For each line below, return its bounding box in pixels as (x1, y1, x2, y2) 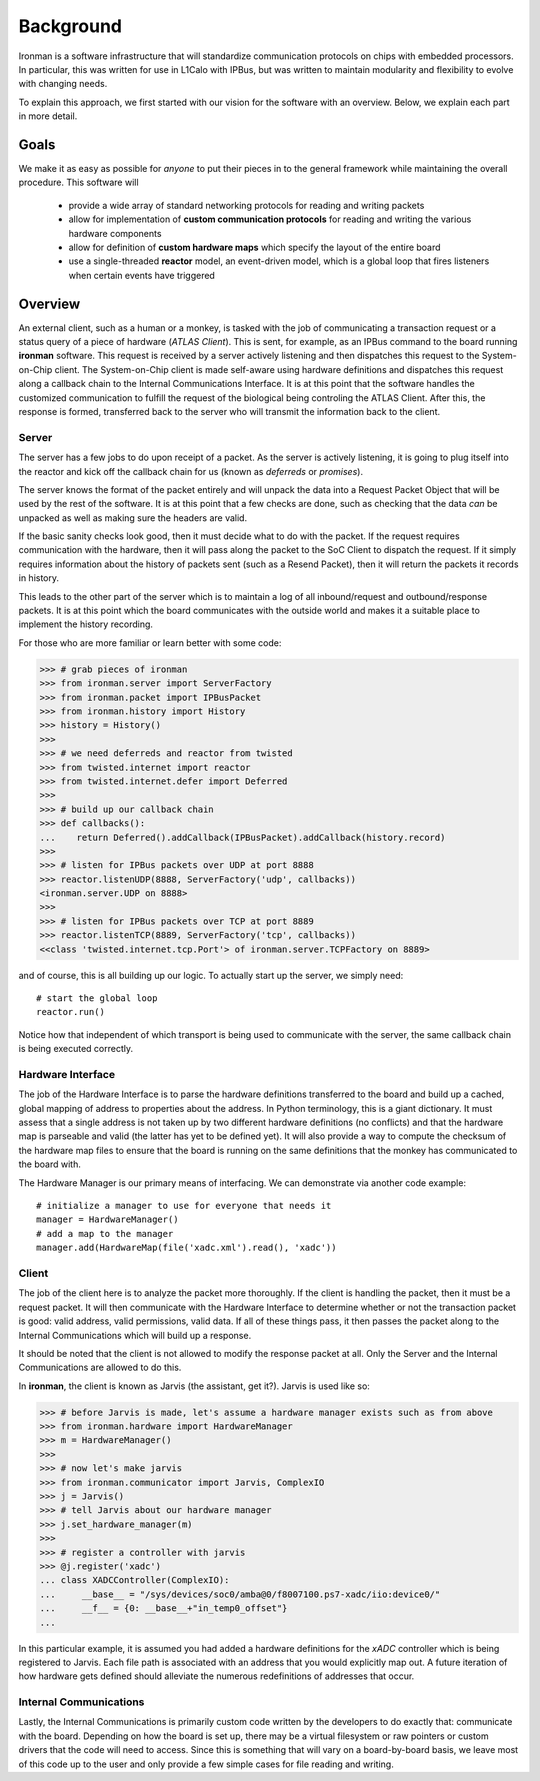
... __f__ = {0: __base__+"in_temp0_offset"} (39, 1603, 288, 1614)
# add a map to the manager (36, 1228, 174, 1239)
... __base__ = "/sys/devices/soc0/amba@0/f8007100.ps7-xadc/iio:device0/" (39, 1588, 441, 1600)
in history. (18, 572, 60, 584)
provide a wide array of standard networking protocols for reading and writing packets (68, 199, 425, 211)
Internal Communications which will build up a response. (18, 1329, 252, 1341)
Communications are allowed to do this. (18, 1361, 182, 1374)
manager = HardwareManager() (36, 1214, 179, 1225)
